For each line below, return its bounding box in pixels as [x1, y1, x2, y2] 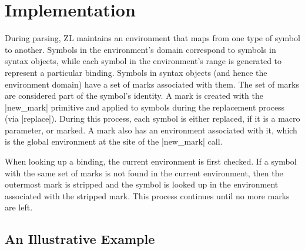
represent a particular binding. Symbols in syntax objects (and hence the [5, 66, 267, 78]
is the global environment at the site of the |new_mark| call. [5, 135, 223, 148]
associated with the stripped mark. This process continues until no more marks [5, 189, 290, 202]
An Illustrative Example [5, 230, 155, 248]
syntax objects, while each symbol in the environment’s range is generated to [5, 55, 282, 67]
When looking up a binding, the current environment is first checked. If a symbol [5, 155, 297, 168]
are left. [5, 201, 33, 213]
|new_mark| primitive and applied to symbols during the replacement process [5, 101, 285, 113]
